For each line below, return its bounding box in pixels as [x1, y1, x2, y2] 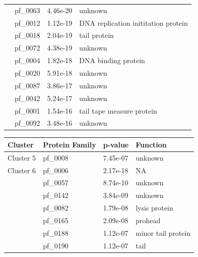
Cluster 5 [8, 152, 36, 163]
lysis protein [136, 202, 173, 213]
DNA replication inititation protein [79, 17, 188, 28]
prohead [136, 215, 161, 225]
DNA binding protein [79, 55, 145, 66]
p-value [103, 139, 129, 149]
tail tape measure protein [79, 105, 157, 116]
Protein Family [43, 139, 96, 149]
